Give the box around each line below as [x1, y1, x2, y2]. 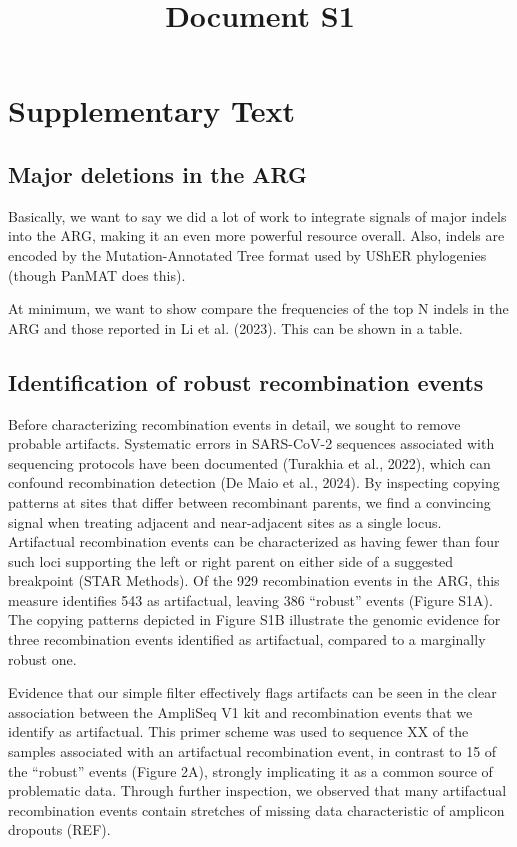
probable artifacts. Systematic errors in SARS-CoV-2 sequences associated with [8, 433, 495, 454]
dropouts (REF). [8, 819, 111, 840]
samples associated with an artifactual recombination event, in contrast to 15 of [8, 741, 497, 762]
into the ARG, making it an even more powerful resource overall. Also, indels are [8, 225, 505, 246]
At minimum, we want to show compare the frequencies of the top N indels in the [8, 298, 509, 319]
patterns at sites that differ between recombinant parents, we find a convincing [8, 491, 491, 512]
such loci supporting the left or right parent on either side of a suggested [8, 550, 454, 571]
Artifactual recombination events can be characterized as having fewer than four [8, 531, 500, 552]
